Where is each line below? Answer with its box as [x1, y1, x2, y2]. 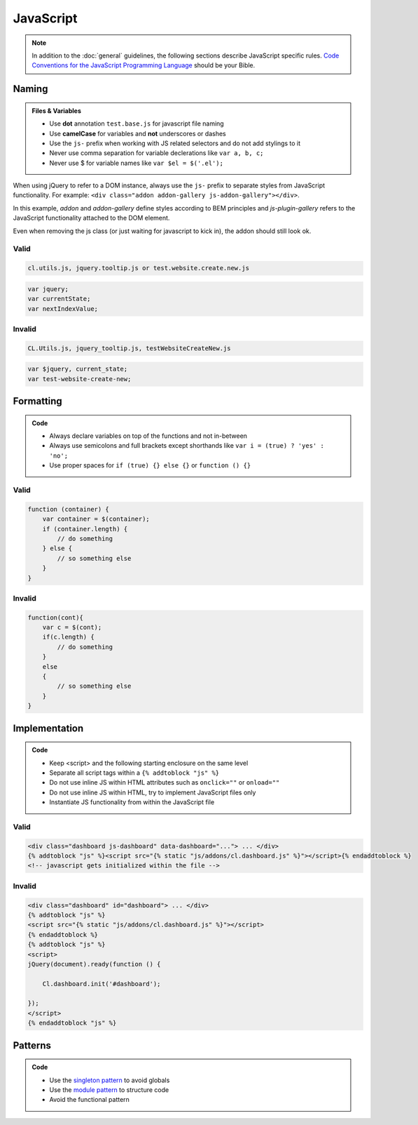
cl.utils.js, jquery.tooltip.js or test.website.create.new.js [27, 264, 250, 272]
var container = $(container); [42, 515, 150, 523]
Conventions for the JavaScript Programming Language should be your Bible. [32, 61, 256, 69]
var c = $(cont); [42, 623, 102, 632]
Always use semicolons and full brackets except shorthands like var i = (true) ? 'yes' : [49, 441, 325, 450]
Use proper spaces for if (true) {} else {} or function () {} [49, 461, 251, 470]
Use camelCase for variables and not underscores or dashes [49, 129, 227, 138]
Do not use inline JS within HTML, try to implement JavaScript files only [49, 788, 256, 797]
